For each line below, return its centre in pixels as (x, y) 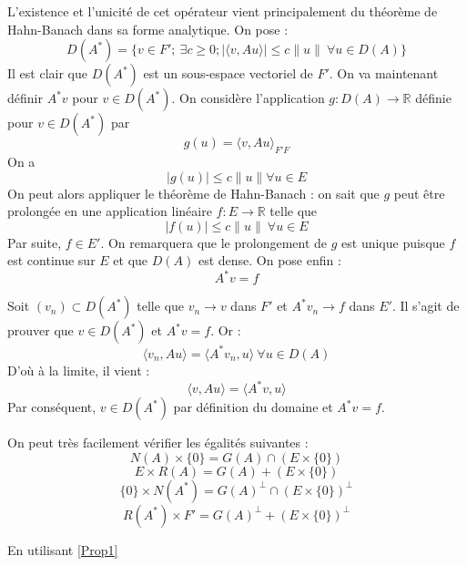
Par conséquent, (52, 407)
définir (25, 98)
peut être (419, 193)
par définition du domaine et (253, 407)
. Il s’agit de (426, 306)
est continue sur (51, 260)
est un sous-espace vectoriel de (228, 73)
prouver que (41, 330)
